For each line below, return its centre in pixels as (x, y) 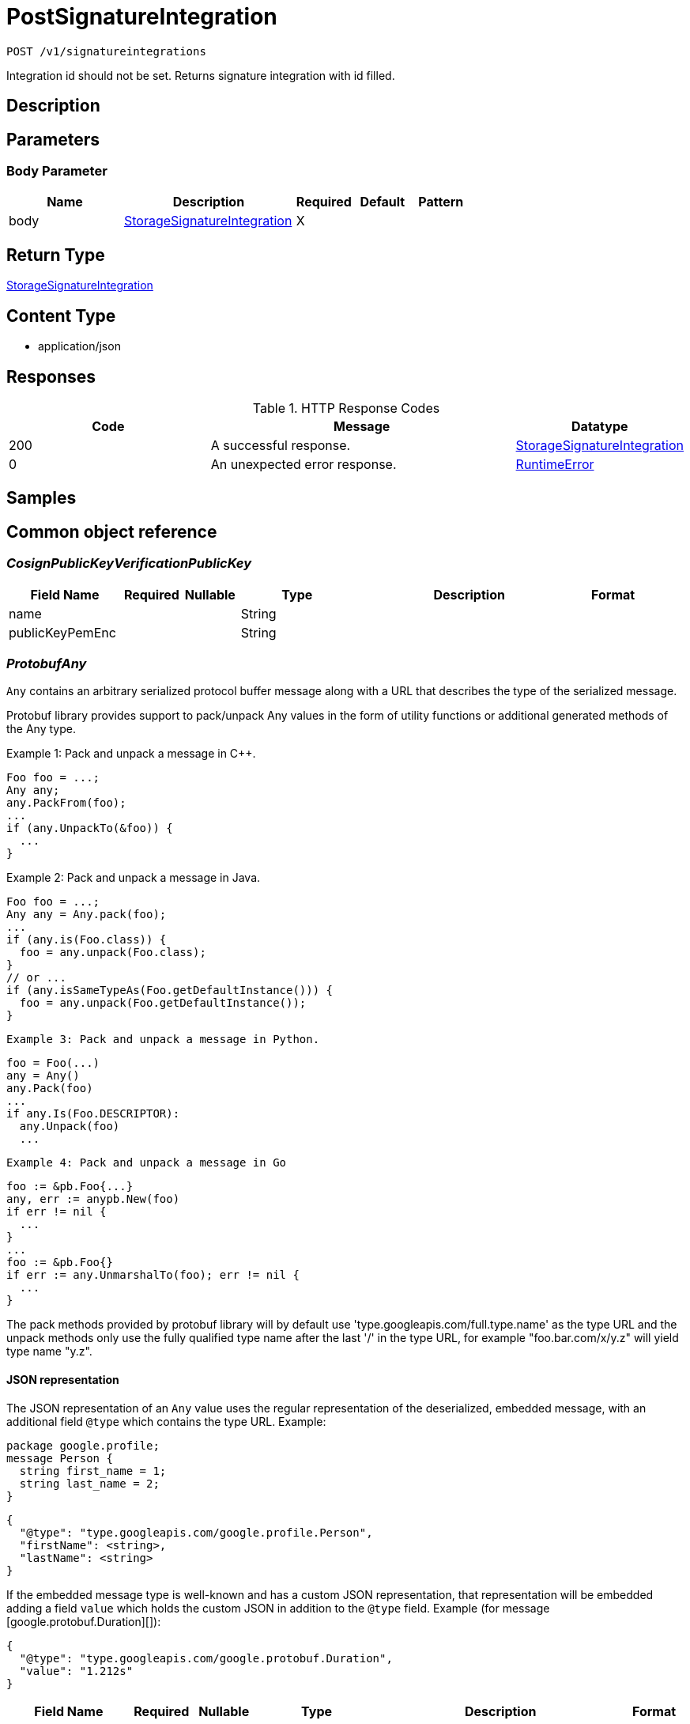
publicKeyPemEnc (62, 632)
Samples (41, 498)
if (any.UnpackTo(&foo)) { (90, 828)
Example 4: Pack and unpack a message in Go (147, 1163)
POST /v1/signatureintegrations (106, 51)
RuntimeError (555, 464)
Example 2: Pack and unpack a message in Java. (134, 878)
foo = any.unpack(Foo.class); (113, 953)
